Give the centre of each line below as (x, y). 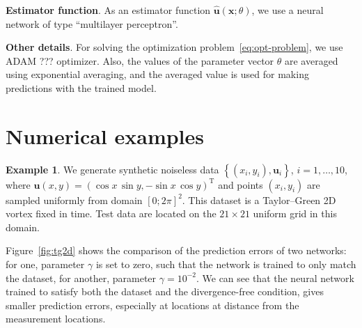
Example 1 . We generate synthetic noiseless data (112, 169)
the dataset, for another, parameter (81, 278)
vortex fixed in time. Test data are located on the (111, 213)
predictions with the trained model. (81, 87)
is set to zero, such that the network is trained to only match (226, 264)
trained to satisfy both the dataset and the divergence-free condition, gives (165, 291)
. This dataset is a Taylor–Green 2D (259, 200)
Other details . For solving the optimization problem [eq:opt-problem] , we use (174, 47)
